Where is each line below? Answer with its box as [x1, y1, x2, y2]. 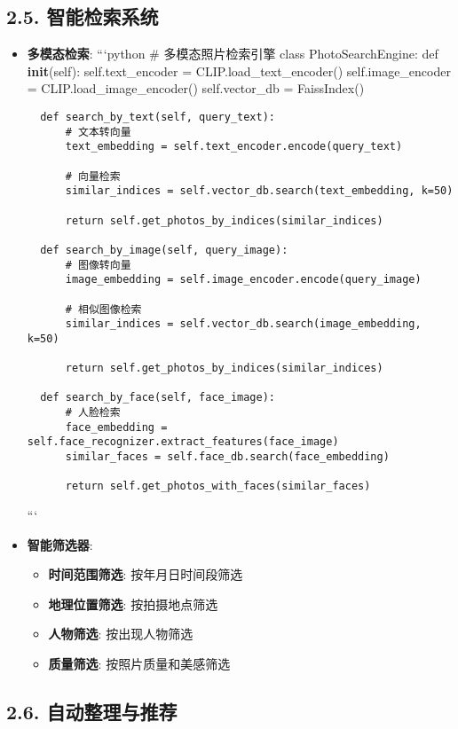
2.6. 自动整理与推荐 [6, 698, 178, 725]
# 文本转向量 [65, 125, 131, 138]
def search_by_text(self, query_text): [40, 110, 275, 123]
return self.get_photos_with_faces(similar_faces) [65, 480, 371, 493]
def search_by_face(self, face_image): [40, 391, 275, 404]
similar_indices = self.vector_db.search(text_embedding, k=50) [65, 184, 454, 198]
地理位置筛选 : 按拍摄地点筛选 [48, 594, 218, 613]
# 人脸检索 [65, 406, 121, 419]
